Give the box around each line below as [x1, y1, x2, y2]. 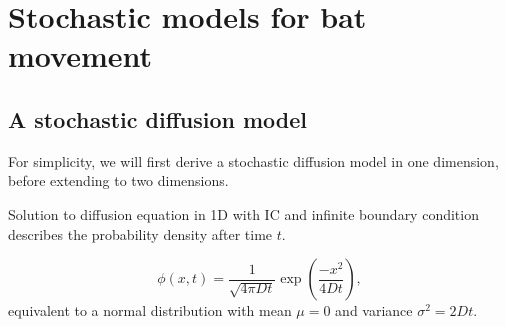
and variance [335, 300, 413, 321]
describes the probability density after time [8, 223, 273, 244]
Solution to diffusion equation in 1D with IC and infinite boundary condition [8, 203, 479, 224]
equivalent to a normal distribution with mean [8, 300, 292, 321]
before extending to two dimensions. [8, 170, 229, 191]
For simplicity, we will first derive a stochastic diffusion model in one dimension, [8, 150, 499, 171]
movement [8, 35, 152, 76]
